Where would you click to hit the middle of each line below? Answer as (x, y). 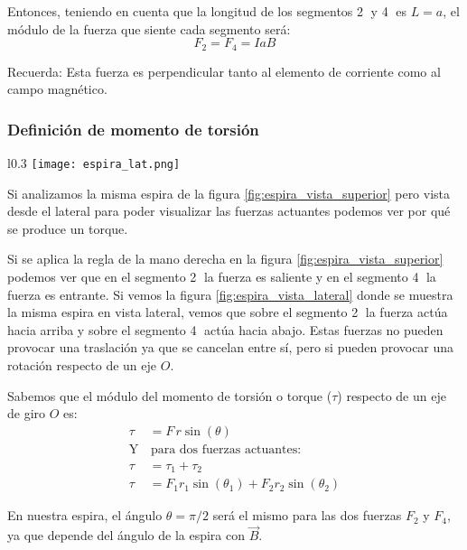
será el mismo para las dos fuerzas (307, 515)
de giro (27, 413)
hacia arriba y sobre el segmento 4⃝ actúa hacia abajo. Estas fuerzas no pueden (225, 329)
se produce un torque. (68, 228)
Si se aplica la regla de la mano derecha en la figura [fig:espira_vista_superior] (225, 259)
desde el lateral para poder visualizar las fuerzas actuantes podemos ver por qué (229, 211)
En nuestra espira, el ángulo (85, 515)
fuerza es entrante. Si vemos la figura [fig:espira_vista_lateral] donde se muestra (230, 294)
